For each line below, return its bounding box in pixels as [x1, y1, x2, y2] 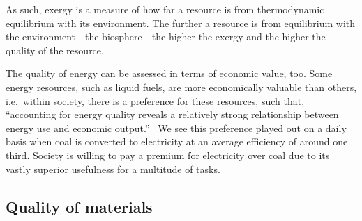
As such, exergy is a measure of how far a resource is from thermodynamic [6, 2, 324, 16]
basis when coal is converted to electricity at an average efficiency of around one [6, 134, 348, 149]
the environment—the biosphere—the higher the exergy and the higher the [6, 29, 326, 44]
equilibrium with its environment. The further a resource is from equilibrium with [6, 15, 356, 30]
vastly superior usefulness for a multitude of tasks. [6, 161, 220, 176]
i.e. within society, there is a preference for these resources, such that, [6, 93, 305, 108]
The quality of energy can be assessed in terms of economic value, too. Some [6, 66, 333, 81]
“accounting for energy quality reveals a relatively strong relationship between [6, 107, 339, 122]
